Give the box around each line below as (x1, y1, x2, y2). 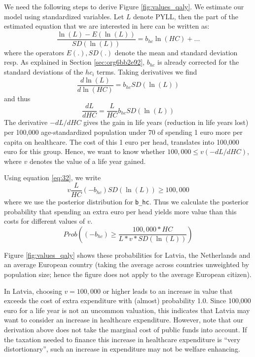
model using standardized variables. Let (4, 11, 124, 21)
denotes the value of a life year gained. (29, 156, 146, 166)
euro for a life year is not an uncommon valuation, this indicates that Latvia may (4, 305, 250, 315)
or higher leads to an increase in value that (103, 285, 233, 296)
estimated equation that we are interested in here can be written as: (4, 21, 210, 31)
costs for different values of (4, 216, 85, 226)
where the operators (4, 47, 64, 57)
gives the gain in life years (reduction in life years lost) (83, 117, 249, 127)
